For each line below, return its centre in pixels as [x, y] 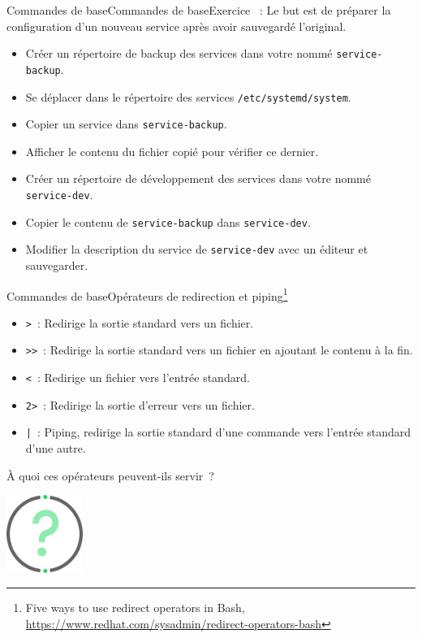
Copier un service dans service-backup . [126, 124]
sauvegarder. [57, 265]
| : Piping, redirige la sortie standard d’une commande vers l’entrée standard [218, 432]
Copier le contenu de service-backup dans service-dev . [168, 221]
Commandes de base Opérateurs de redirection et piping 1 [147, 294]
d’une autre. [56, 448]
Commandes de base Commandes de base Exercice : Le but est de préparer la [199, 10]
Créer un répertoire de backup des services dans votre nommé [179, 53]
